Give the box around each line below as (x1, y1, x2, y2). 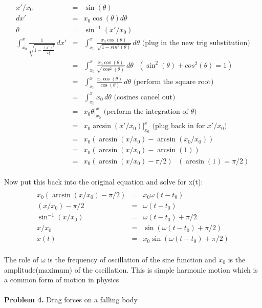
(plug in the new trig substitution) (142, 39, 250, 47)
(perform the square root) (133, 78, 214, 86)
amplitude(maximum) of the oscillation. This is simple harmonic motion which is (4, 264, 258, 275)
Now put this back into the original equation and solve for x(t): (4, 176, 203, 187)
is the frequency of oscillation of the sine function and (48, 254, 216, 264)
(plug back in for (152, 122, 205, 130)
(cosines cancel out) (114, 93, 176, 101)
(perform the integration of (103, 108, 188, 116)
